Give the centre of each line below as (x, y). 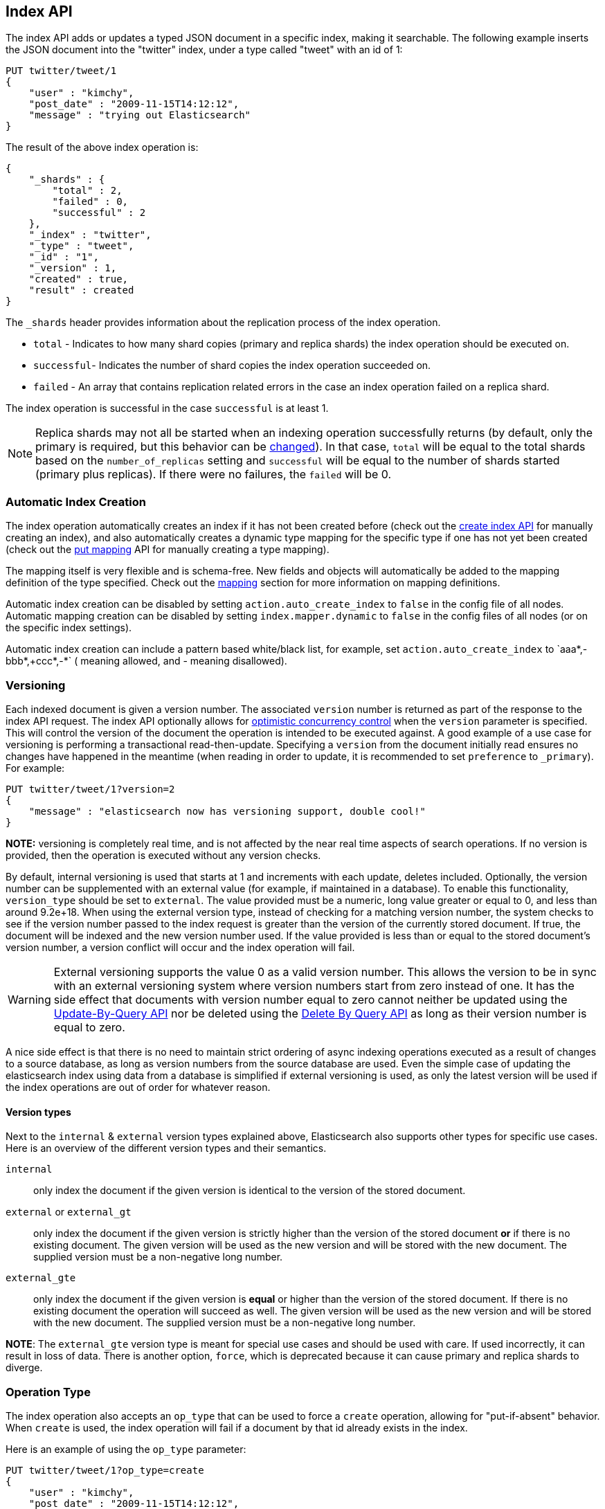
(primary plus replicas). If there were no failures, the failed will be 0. (214, 475)
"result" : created (81, 290)
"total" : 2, (87, 191)
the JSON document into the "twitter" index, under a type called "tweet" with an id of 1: (204, 50)
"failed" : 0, (90, 202)
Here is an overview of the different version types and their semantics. (166, 1148)
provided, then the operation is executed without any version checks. (163, 855)
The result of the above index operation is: (102, 147)
